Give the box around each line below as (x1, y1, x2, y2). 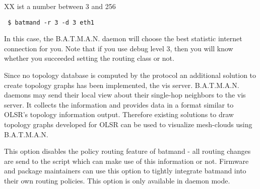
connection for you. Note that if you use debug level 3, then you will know (4, 43, 233, 53)
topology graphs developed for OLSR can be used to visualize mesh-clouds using (4, 119, 252, 129)
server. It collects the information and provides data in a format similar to (4, 99, 234, 110)
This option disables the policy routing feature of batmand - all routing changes (4, 146, 251, 156)
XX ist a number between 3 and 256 (4, 1, 116, 11)
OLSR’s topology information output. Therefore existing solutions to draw (4, 109, 234, 120)
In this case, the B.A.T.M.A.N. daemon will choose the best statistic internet (4, 33, 242, 44)
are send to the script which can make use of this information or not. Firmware (4, 155, 249, 166)
